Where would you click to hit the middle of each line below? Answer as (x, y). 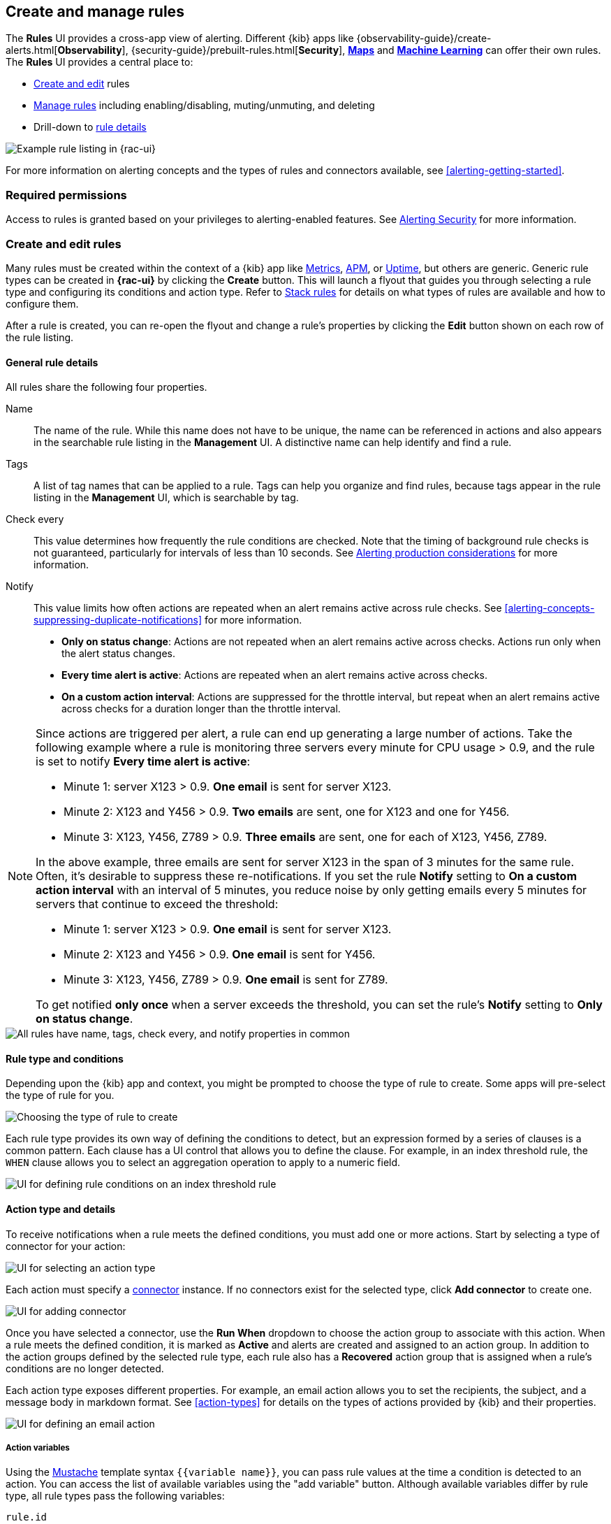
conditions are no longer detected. (85, 1368)
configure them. (42, 303)
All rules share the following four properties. (106, 387)
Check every (35, 519)
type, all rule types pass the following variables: (115, 1496)
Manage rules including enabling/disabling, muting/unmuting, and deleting (204, 106)
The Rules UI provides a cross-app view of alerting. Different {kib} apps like (180, 38)
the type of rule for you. (60, 1095)
